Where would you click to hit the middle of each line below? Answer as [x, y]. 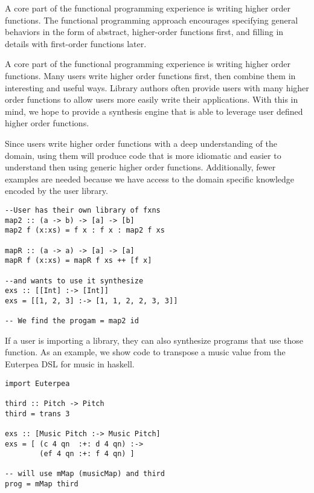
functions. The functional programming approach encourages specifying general [152, 20]
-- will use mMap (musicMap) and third [85, 474]
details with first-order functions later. [76, 43]
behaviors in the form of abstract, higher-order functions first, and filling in [144, 32]
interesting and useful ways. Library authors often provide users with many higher [157, 87]
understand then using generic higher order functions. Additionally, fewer [140, 167]
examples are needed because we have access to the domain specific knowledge [150, 179]
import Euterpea [37, 383]
